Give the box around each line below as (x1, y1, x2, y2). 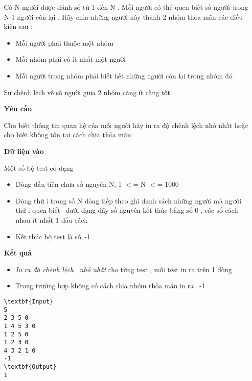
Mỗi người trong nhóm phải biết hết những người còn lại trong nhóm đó (15, 70, 232, 80)
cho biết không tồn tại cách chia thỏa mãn (4, 129, 131, 140)
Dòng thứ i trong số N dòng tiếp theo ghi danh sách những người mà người (15, 195, 242, 205)
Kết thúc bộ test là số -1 (15, 231, 91, 241)
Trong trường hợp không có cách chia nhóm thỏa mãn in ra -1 (15, 280, 206, 291)
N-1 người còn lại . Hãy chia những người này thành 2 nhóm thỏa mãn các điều (4, 11, 243, 22)
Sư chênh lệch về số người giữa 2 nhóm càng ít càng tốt (4, 87, 170, 97)
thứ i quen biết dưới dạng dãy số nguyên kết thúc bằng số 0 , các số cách (15, 205, 238, 215)
